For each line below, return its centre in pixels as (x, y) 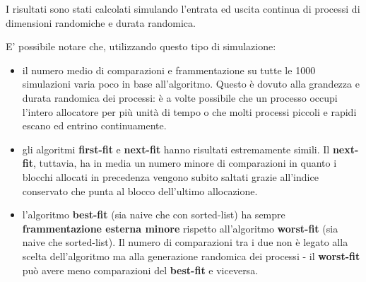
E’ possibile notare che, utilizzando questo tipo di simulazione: (141, 46)
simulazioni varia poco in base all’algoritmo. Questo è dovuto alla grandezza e (191, 84)
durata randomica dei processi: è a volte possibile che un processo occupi (180, 97)
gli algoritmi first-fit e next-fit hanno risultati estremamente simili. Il (176, 149)
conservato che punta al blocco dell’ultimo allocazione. (140, 190)
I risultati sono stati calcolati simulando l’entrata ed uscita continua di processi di (183, 8)
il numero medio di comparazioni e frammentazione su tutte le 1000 (169, 70)
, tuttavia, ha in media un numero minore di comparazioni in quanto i (185, 163)
